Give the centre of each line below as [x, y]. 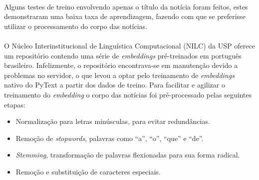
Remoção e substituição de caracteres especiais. [88, 171]
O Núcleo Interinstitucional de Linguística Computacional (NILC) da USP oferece [129, 45]
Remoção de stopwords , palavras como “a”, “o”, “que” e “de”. [110, 138]
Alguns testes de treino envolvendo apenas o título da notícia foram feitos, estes [126, 6]
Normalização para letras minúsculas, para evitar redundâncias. [113, 121]
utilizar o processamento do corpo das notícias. [76, 26]
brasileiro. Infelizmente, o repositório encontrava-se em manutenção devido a [121, 65]
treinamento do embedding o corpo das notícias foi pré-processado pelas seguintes [128, 94]
